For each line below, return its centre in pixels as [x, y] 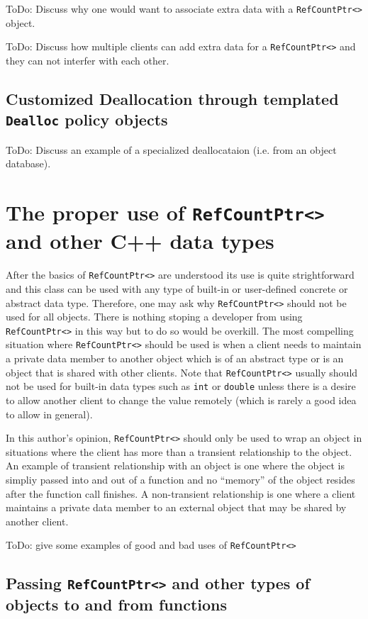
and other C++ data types [140, 241]
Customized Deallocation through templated [172, 98]
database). [28, 163]
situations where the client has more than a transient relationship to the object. [179, 451]
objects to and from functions [117, 604]
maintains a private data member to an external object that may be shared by [176, 507]
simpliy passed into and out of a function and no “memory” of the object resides [180, 480]
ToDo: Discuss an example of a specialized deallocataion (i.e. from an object [171, 149]
